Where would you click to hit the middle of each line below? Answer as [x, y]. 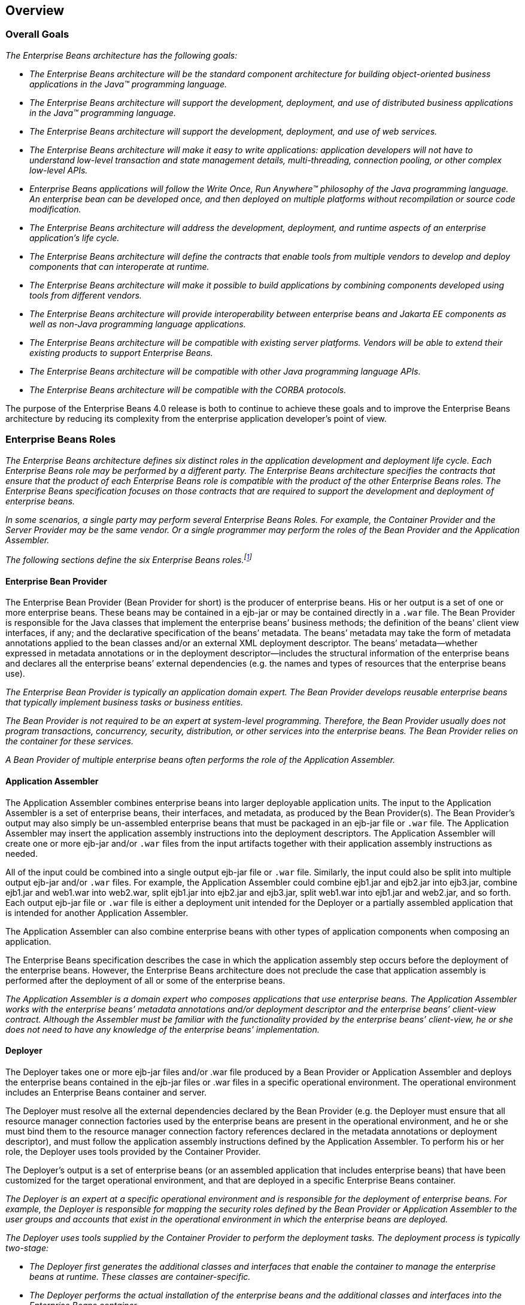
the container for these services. [69, 741]
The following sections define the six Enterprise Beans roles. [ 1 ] [129, 559]
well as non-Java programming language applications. [138, 324]
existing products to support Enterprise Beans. [121, 352]
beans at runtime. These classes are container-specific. [140, 1276]
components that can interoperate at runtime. [119, 266]
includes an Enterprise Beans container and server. [106, 1092]
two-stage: [27, 1248]
